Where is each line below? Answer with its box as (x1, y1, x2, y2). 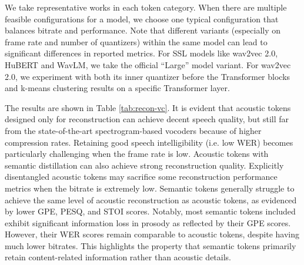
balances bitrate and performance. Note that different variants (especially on (5, 24, 281, 36)
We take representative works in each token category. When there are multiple (5, 1, 287, 13)
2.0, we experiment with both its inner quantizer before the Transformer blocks (5, 70, 290, 82)
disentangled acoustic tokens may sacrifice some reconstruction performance (5, 170, 278, 183)
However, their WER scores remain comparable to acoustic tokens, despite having (5, 228, 300, 240)
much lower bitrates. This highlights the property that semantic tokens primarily (5, 239, 296, 251)
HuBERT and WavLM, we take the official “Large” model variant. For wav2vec (5, 58, 291, 71)
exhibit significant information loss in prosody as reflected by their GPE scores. (5, 216, 291, 229)
